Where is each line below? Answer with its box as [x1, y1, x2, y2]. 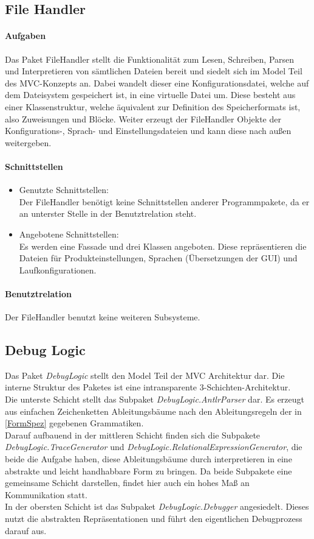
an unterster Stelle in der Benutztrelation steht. [19, 207, 197, 220]
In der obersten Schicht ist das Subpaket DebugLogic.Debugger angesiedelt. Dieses [5, 500, 309, 513]
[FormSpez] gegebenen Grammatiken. [5, 417, 144, 429]
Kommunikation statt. [5, 488, 87, 501]
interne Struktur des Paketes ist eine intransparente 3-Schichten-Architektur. [5, 381, 291, 393]
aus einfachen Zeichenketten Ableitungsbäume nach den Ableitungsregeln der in [5, 404, 302, 417]
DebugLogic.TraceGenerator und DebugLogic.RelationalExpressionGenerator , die [5, 440, 302, 453]
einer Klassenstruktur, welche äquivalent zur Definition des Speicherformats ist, [5, 100, 301, 113]
